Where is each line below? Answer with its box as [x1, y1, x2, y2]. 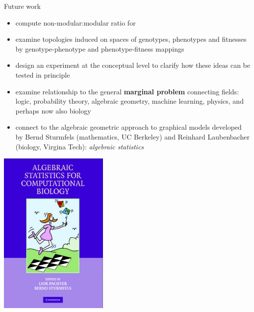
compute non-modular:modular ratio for [15, 17, 136, 28]
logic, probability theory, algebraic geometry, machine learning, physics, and [15, 96, 244, 106]
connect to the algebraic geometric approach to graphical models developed [15, 122, 242, 132]
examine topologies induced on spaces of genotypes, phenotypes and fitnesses [15, 34, 247, 44]
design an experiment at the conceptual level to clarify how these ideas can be [15, 60, 251, 70]
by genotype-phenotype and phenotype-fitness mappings [15, 43, 184, 54]
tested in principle [15, 69, 70, 80]
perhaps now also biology [15, 105, 91, 115]
